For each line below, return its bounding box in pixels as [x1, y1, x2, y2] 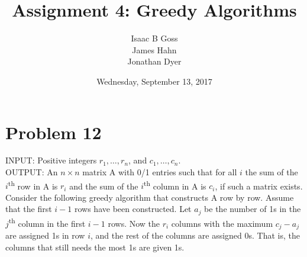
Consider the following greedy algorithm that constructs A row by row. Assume [5, 191, 294, 203]
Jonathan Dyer [127, 55, 182, 68]
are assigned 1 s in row [5, 229, 85, 242]
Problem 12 [5, 120, 102, 144]
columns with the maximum [171, 217, 273, 229]
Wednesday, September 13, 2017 [96, 75, 212, 87]
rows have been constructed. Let [74, 203, 192, 215]
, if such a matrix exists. [215, 179, 303, 192]
